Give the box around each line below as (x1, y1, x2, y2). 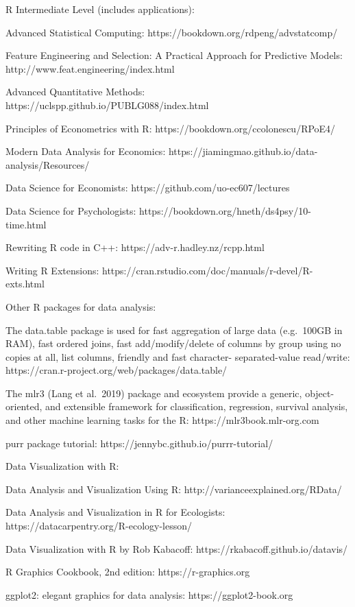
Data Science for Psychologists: (5, 203, 136, 217)
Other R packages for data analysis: (5, 299, 156, 313)
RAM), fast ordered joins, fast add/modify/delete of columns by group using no (5, 336, 341, 350)
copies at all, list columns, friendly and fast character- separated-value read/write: (5, 349, 350, 364)
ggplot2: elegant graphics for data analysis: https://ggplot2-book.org (5, 587, 293, 602)
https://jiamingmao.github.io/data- (168, 144, 318, 158)
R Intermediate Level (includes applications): (5, 2, 195, 16)
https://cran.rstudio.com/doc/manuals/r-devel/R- (101, 263, 313, 277)
